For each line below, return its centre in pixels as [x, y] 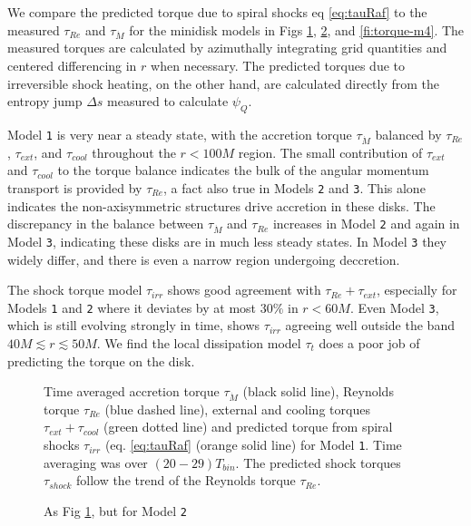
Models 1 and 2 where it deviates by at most [132, 307]
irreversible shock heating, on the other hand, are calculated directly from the [224, 83]
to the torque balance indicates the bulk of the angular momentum [243, 170]
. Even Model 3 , [394, 307]
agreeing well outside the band [370, 325]
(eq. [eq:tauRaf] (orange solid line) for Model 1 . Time [253, 445]
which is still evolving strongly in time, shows [134, 325]
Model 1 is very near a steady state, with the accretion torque [180, 134]
